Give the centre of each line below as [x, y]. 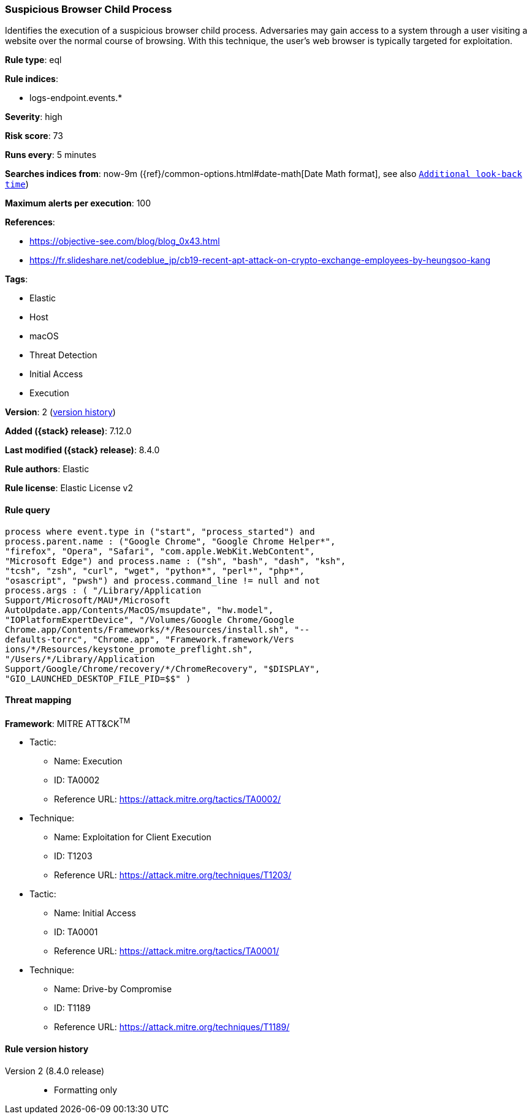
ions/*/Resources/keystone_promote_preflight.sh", [129, 649]
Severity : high [34, 117]
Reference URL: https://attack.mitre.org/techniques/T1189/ [172, 1027]
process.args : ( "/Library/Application [103, 590]
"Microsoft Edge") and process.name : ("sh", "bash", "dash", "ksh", [176, 561]
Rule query [28, 510]
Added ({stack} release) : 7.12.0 [68, 431]
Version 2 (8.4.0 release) [55, 1071]
